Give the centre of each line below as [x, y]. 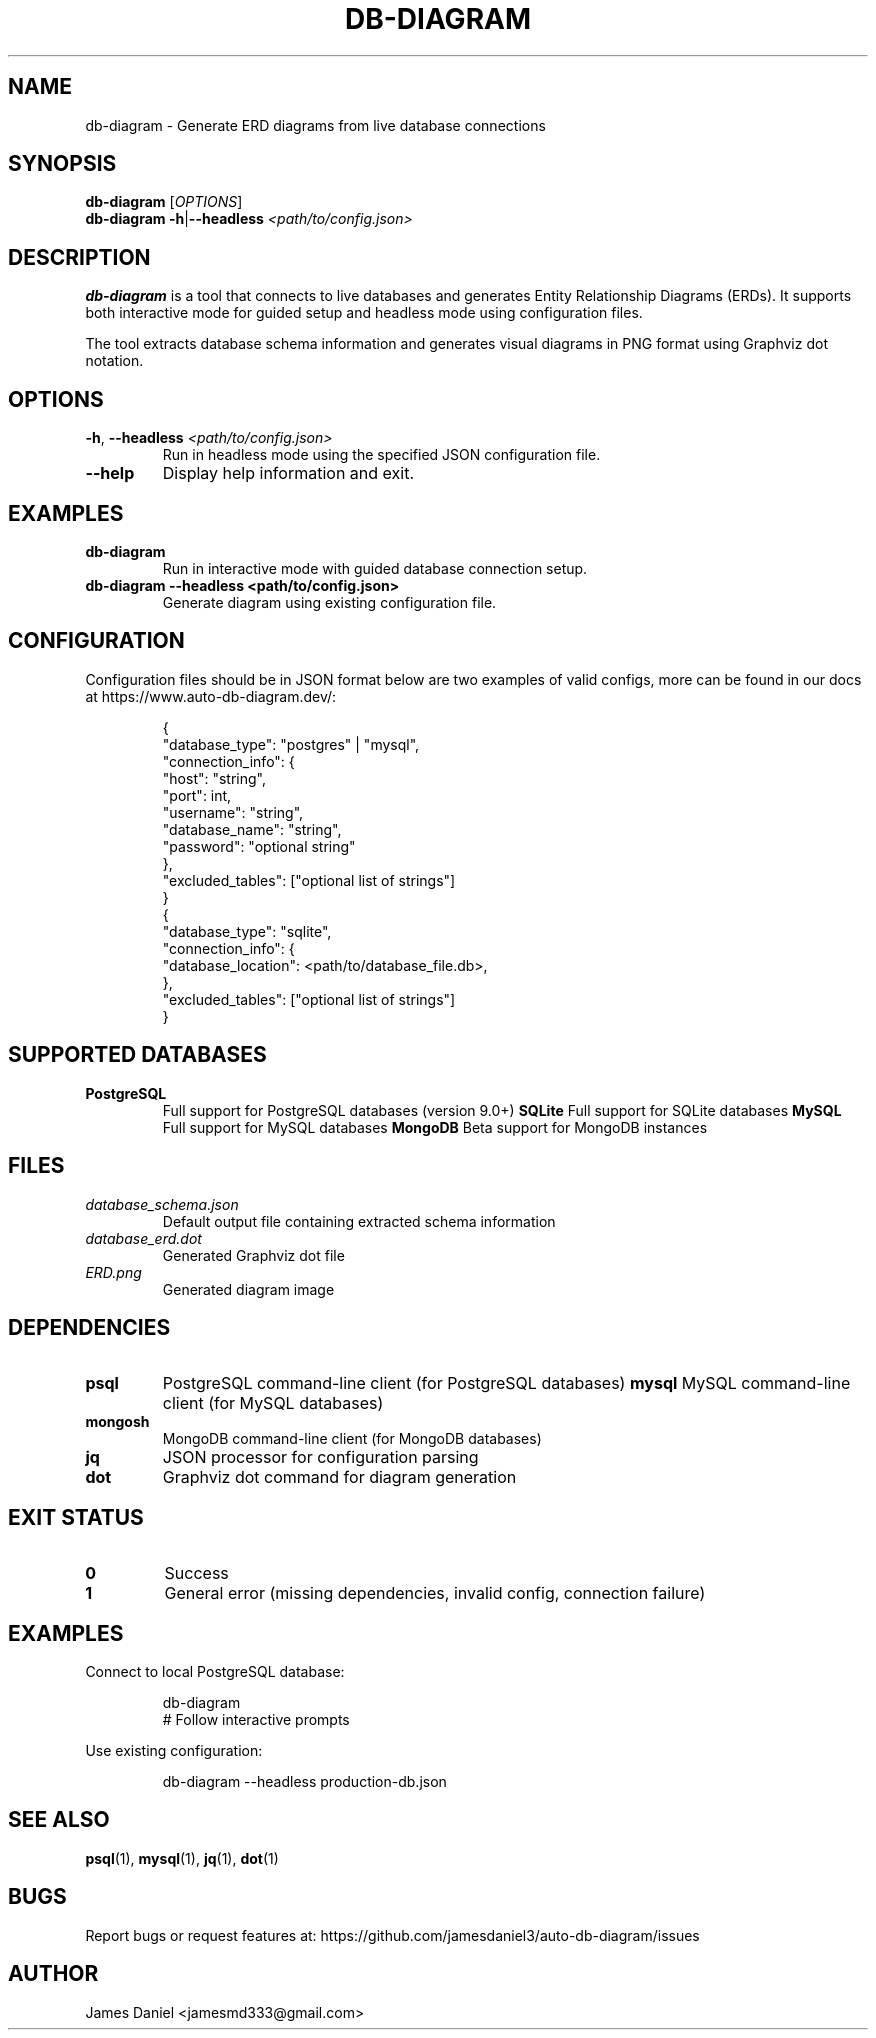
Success [196, 1573]
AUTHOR [53, 1974]
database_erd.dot [143, 1238]
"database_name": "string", [252, 829]
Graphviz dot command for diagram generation [339, 1477]
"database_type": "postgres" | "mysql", [291, 744]
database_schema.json [162, 1204]
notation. [114, 361]
